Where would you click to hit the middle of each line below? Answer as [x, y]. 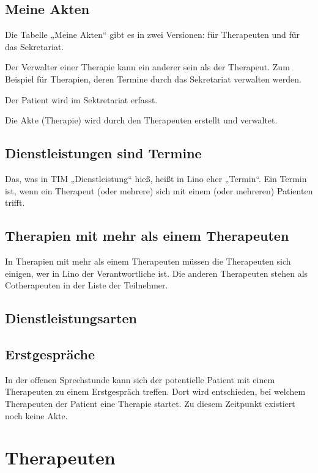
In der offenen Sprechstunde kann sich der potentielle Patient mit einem [140, 379]
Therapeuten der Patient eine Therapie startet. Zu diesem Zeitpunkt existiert [150, 403]
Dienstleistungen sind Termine [103, 153]
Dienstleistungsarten [71, 318]
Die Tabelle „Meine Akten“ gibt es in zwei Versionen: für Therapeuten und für [152, 35]
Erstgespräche [50, 354]
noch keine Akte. [36, 415]
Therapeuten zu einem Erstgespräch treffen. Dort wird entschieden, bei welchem [155, 391]
